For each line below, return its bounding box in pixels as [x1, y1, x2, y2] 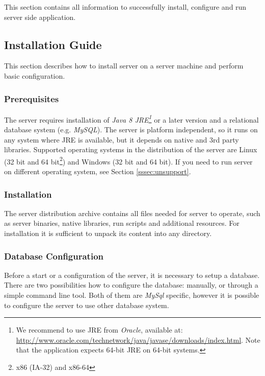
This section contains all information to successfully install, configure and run [4, 2, 247, 12]
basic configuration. [4, 70, 65, 81]
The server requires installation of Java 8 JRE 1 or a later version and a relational [4, 112, 259, 125]
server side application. [4, 11, 76, 22]
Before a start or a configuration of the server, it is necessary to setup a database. [4, 269, 260, 280]
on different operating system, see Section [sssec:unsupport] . [4, 166, 191, 177]
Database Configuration [4, 249, 104, 262]
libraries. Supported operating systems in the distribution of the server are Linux [4, 144, 257, 155]
